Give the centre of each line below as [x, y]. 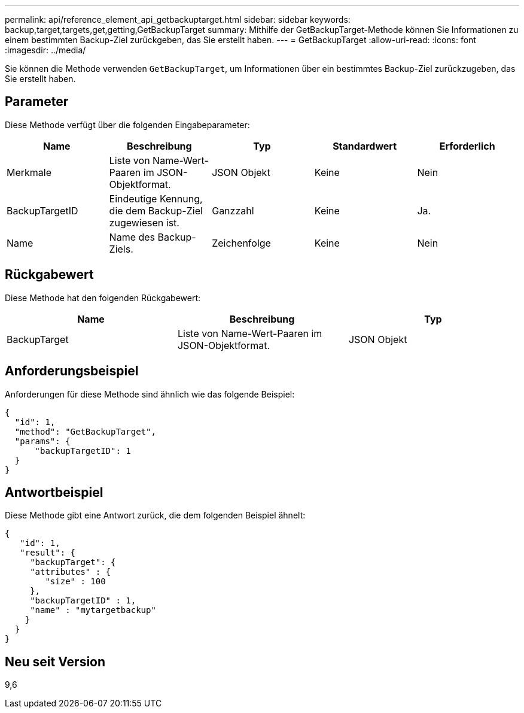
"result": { [48, 553]
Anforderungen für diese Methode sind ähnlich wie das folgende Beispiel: [150, 394]
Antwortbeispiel [54, 492]
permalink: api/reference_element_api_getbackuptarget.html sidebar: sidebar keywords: [178, 19]
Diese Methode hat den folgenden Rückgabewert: [103, 298]
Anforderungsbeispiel [72, 371]
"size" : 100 [75, 582]
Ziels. [121, 249]
